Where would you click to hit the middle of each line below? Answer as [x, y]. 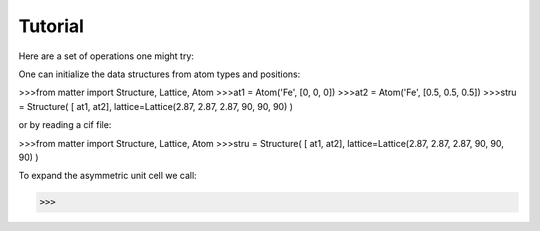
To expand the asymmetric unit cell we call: [107, 176]
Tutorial [51, 26]
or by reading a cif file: [65, 125]
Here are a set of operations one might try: [106, 56]
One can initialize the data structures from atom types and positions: [159, 74]
